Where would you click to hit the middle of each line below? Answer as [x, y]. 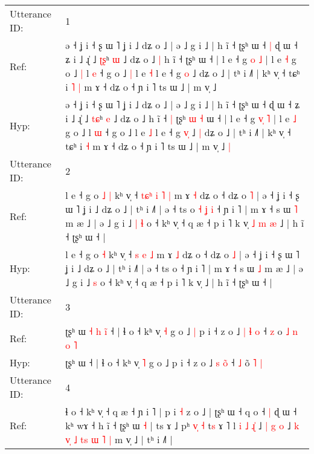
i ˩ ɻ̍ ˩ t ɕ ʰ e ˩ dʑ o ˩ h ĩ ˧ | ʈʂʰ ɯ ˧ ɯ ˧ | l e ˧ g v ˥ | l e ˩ [181, 118]
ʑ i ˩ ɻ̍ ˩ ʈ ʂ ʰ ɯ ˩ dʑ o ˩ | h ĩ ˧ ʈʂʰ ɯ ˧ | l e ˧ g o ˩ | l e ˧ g [181, 59]
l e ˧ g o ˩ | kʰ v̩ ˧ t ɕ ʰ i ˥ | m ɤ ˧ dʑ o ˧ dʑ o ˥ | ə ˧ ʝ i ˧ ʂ [182, 195]
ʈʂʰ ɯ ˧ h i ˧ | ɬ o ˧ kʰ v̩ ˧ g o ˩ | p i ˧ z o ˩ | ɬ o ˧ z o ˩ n [182, 331]
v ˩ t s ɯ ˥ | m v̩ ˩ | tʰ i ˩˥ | [119, 439]
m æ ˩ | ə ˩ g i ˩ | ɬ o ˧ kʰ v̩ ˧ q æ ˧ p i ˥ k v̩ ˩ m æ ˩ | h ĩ [185, 223]
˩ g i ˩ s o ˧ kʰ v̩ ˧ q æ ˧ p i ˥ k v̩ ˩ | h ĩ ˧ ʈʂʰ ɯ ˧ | [169, 282]
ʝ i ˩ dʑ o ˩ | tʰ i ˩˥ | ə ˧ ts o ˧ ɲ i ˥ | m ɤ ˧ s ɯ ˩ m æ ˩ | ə [184, 268]
